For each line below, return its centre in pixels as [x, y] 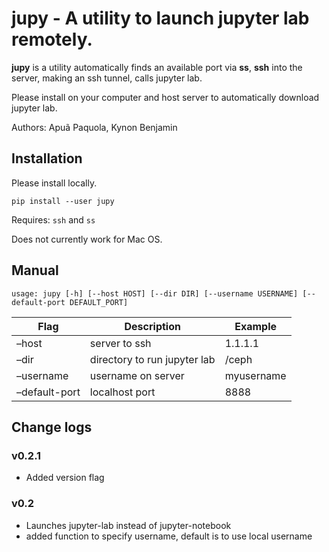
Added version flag [65, 478]
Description [152, 326]
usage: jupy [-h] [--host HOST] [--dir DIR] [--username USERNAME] [155, 293]
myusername [255, 375]
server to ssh [120, 343]
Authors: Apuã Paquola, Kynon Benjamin [94, 127]
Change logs [52, 427]
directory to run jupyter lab [152, 359]
